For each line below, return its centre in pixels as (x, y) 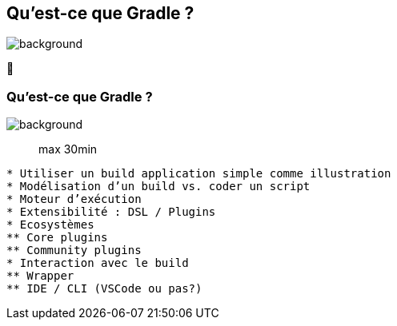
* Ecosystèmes (50, 225)
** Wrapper (40, 276)
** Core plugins (57, 238)
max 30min (68, 149)
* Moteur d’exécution (74, 199)
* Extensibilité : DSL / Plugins (111, 212)
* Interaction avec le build (98, 263)
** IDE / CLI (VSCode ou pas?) (104, 289)
